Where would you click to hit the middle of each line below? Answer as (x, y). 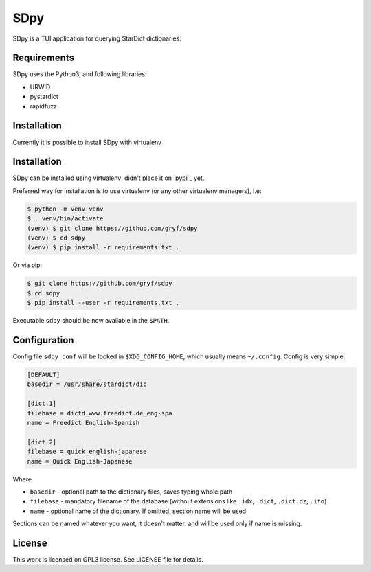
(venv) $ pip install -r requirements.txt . (103, 248)
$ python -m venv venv (65, 209)
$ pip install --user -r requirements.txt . (103, 303)
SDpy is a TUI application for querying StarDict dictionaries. (97, 38)
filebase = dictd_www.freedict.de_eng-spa (100, 413)
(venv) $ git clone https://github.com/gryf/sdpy (112, 228)
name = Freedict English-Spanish (83, 423)
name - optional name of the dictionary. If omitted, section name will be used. (139, 511)
